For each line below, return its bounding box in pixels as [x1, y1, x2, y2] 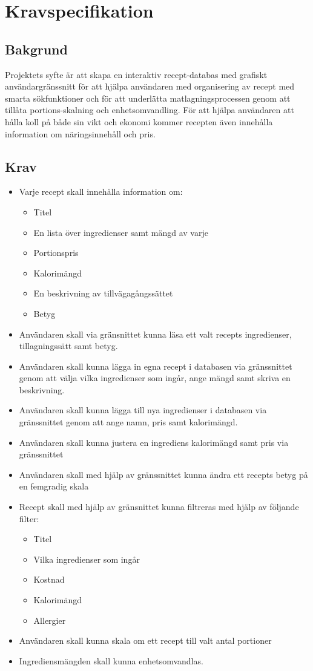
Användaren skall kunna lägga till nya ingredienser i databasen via [19, 404, 267, 416]
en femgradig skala [19, 480, 89, 493]
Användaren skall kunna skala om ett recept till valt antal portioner [19, 634, 272, 647]
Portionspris [33, 246, 79, 259]
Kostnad [33, 573, 65, 586]
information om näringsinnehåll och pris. [5, 127, 156, 140]
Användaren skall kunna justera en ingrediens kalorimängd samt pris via [19, 436, 289, 448]
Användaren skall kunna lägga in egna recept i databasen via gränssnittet [19, 359, 292, 372]
